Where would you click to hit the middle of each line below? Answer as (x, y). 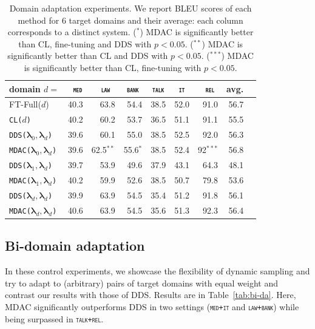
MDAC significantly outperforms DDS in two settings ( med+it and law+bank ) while (152, 306)
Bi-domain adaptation (75, 246)
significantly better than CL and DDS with (88, 56)
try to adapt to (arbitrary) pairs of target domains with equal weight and (141, 283)
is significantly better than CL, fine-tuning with (113, 67)
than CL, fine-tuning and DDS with (85, 43)
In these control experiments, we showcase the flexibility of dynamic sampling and (157, 271)
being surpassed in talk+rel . (54, 318)
